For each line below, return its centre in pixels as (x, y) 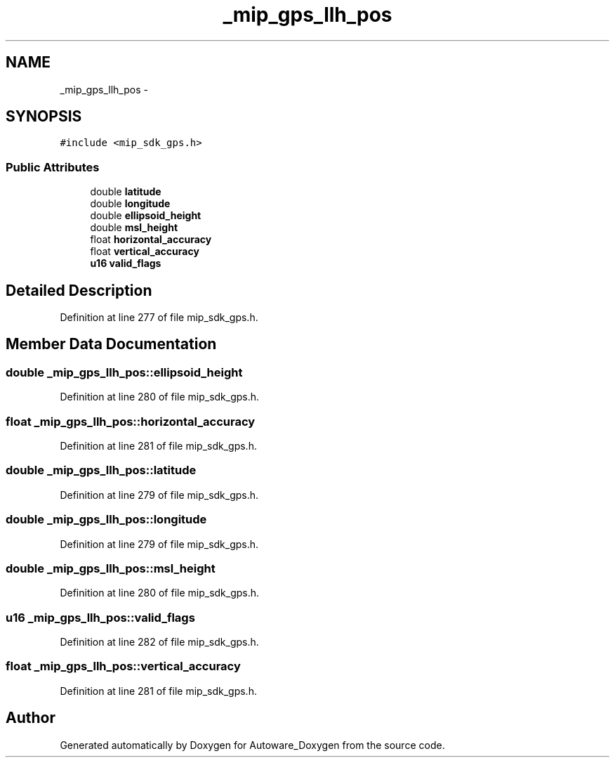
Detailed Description (79, 290)
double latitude (126, 192)
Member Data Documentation (111, 344)
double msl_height (134, 228)
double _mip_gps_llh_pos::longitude (106, 520)
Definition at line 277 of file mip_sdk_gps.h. (159, 318)
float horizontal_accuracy (151, 240)
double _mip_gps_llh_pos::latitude (101, 470)
